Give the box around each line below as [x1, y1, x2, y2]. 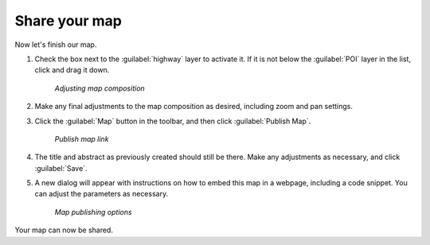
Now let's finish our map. [14, 40, 97, 49]
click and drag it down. [34, 65, 110, 75]
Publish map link [54, 134, 109, 143]
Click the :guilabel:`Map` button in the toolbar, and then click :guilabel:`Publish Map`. [34, 116, 311, 126]
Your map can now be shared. [14, 225, 113, 235]
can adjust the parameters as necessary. [34, 189, 169, 199]
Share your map [14, 12, 123, 29]
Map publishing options [54, 207, 132, 216]
